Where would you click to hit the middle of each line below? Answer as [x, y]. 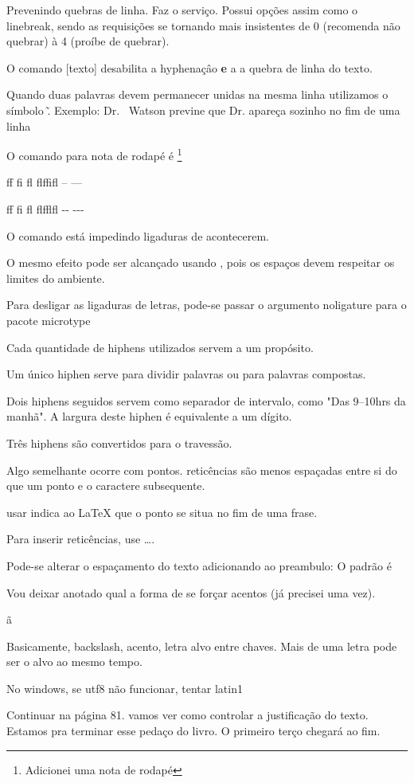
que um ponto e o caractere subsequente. [106, 485]
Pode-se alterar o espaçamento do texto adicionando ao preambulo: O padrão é [199, 565]
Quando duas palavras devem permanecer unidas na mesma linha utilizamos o [197, 94]
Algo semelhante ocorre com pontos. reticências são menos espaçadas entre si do [202, 470]
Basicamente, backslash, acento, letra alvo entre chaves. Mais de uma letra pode [202, 646]
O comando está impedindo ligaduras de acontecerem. [138, 235]
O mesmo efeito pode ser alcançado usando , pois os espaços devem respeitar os [201, 262]
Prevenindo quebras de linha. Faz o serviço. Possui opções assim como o [182, 10]
